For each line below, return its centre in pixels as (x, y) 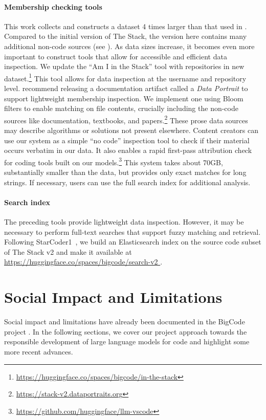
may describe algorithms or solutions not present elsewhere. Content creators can (131, 130)
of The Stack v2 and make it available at (68, 251)
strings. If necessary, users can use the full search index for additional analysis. (127, 182)
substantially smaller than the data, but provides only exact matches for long (125, 172)
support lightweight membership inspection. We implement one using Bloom (124, 98)
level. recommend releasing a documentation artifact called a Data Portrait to (126, 88)
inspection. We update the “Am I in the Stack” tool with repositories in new (124, 66)
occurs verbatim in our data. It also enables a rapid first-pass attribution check (128, 150)
